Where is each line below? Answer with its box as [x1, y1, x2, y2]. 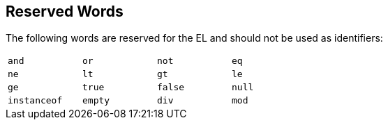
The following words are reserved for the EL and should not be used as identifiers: [6, 32, 383, 44]
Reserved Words [6, 3, 124, 20]
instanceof [8, 95, 63, 106]
